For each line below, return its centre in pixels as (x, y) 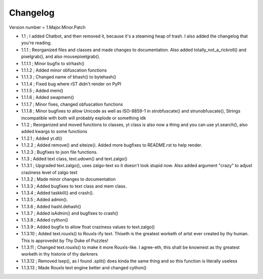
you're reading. (37, 43)
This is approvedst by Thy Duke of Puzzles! (65, 241)
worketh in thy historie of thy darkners (59, 254)
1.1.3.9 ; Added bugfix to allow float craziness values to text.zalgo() (88, 227)
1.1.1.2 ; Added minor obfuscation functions (64, 70)
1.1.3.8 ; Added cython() (45, 220)
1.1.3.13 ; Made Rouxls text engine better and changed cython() (84, 268)
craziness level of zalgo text (49, 172)
